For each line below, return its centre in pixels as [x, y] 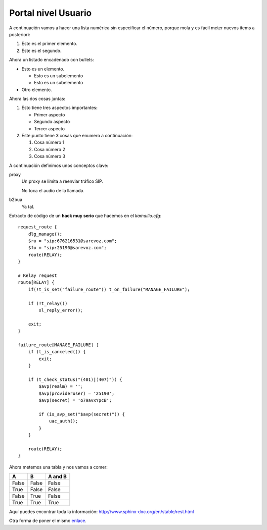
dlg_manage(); [45, 234]
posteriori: [20, 34]
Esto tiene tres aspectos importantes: [60, 108]
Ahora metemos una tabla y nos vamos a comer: [59, 467]
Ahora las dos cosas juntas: [37, 99]
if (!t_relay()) [48, 303]
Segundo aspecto [52, 122]
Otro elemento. [37, 90]
